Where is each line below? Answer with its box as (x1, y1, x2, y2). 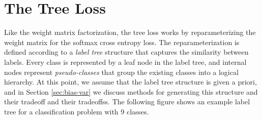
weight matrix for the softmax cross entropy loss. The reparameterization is (4, 36, 240, 47)
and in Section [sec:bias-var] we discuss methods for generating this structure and (4, 86, 258, 97)
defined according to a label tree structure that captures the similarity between (4, 47, 249, 57)
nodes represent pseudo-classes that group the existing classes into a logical (4, 66, 239, 77)
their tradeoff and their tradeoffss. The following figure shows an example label (4, 96, 250, 107)
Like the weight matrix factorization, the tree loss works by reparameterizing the (4, 27, 256, 37)
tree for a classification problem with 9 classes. (4, 106, 149, 116)
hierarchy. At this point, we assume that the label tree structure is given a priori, (4, 76, 257, 87)
